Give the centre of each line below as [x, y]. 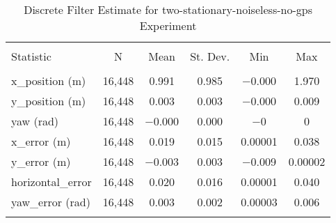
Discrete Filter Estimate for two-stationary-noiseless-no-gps [168, 9]
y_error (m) [41, 161]
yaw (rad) [35, 121]
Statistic [31, 56]
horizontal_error [51, 182]
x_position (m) [49, 80]
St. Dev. [210, 56]
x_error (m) [41, 141]
